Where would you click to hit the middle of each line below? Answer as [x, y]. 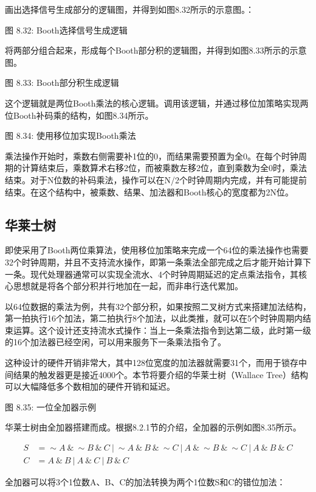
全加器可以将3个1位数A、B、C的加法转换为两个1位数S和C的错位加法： [145, 482]
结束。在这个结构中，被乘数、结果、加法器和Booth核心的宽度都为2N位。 [149, 192]
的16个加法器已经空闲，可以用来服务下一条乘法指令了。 [115, 342]
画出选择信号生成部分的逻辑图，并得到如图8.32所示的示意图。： [129, 9]
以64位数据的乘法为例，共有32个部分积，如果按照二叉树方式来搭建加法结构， [158, 306]
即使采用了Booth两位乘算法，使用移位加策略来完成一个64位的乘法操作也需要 [157, 250]
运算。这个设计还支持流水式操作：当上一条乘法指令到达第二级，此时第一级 [162, 330]
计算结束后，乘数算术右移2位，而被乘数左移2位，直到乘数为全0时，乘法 [164, 168]
